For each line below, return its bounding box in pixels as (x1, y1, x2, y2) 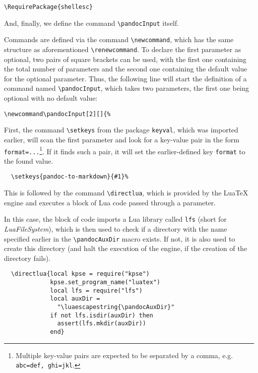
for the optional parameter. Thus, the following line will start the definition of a (4, 73, 247, 83)
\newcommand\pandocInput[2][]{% (4, 110, 111, 118)
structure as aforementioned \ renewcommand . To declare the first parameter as (4, 44, 241, 54)
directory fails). (4, 252, 51, 263)
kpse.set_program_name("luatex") (50, 279, 160, 286)
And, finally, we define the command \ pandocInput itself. (4, 17, 179, 28)
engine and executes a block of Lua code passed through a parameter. (4, 197, 216, 207)
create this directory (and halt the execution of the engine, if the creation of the (4, 243, 247, 253)
